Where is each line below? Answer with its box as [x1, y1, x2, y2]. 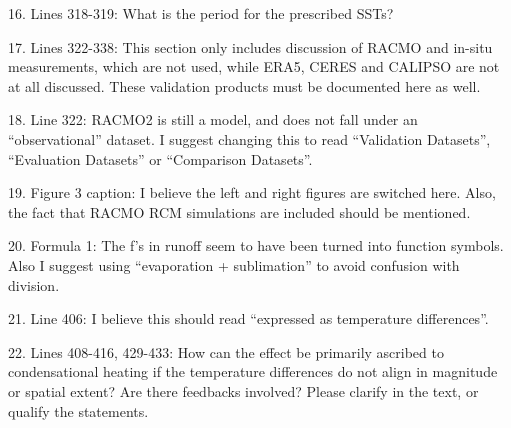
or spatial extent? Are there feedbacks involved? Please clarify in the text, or [8, 380, 479, 401]
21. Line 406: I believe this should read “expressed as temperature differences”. [8, 308, 489, 329]
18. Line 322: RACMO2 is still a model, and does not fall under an [8, 109, 418, 130]
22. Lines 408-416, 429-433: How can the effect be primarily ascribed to [8, 341, 444, 362]
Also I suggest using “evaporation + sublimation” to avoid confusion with [8, 254, 460, 275]
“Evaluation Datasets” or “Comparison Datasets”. [8, 148, 313, 169]
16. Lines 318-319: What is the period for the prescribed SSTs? [8, 3, 394, 23]
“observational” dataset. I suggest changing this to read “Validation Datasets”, [8, 128, 491, 149]
